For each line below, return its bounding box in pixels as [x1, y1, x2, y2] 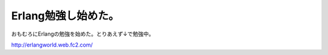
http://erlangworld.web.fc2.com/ [11, 41, 93, 48]
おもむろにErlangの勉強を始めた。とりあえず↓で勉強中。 [11, 30, 154, 37]
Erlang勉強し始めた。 [11, 9, 120, 22]
